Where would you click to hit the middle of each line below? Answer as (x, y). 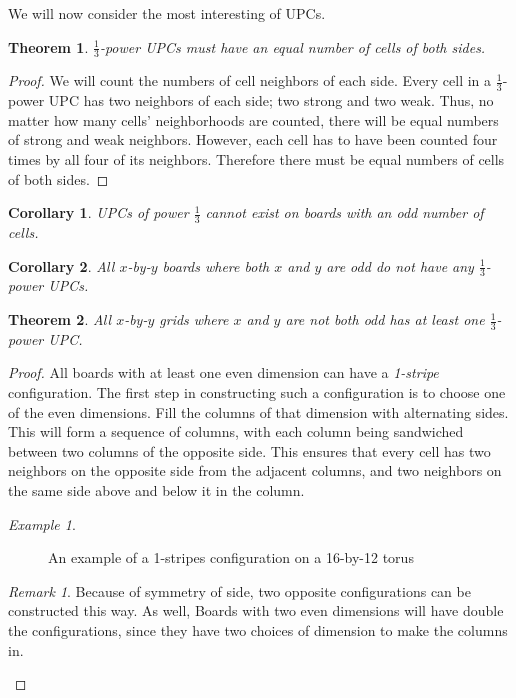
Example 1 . (42, 523)
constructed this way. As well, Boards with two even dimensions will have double (256, 610)
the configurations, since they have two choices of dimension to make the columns (258, 630)
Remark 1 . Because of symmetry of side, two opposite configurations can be (239, 590)
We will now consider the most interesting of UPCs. (167, 13)
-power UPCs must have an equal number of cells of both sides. (292, 46)
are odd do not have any (400, 265)
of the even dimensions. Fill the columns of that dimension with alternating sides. (258, 411)
